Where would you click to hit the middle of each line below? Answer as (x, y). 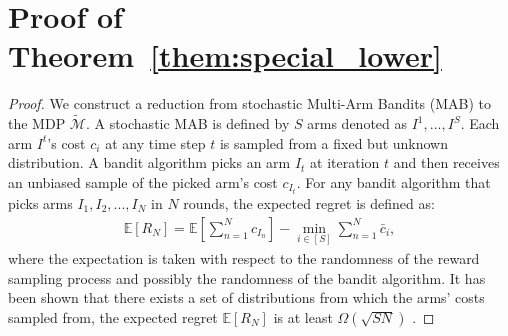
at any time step (155, 142)
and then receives (446, 162)
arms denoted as (357, 123)
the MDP (37, 123)
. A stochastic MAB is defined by (187, 123)
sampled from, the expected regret (113, 316)
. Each (480, 123)
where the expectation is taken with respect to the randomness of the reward (244, 257)
